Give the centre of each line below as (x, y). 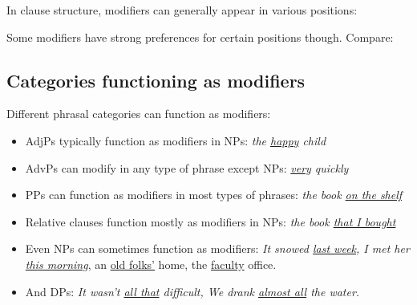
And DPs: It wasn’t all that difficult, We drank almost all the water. (192, 291)
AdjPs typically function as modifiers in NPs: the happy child (176, 140)
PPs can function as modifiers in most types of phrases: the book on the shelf (214, 195)
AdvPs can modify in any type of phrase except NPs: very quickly (187, 167)
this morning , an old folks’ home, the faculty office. (151, 264)
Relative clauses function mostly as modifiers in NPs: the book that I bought (211, 221)
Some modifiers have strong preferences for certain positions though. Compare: (200, 37)
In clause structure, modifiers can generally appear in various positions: (182, 10)
